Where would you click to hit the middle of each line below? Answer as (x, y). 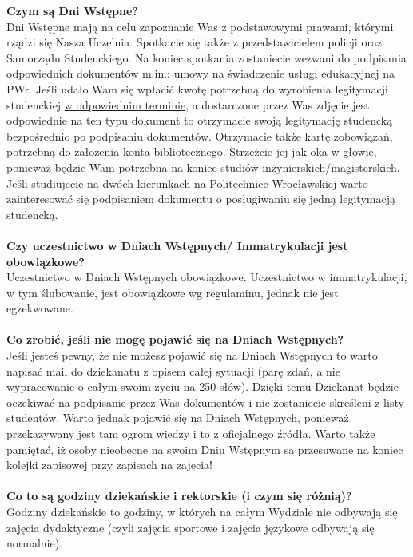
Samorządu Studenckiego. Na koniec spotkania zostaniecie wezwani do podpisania (206, 57)
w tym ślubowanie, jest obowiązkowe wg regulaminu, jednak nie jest (173, 292)
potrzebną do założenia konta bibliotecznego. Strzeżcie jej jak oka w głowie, (192, 151)
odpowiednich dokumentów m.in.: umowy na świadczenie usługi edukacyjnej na (201, 73)
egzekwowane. (40, 308)
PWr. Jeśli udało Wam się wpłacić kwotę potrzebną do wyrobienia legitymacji (197, 88)
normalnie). (35, 543)
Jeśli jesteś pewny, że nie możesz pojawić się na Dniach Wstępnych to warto (192, 355)
